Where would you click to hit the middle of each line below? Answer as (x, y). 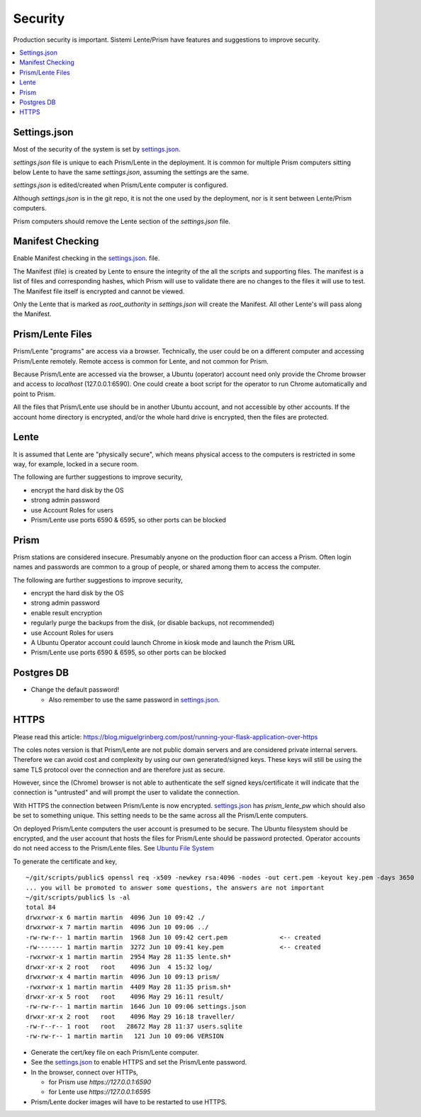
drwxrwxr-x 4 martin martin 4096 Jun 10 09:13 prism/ (123, 977)
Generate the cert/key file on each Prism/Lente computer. (115, 1052)
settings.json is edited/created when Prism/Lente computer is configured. (120, 185)
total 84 (41, 908)
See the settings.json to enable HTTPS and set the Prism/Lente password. (139, 1062)
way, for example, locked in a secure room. (76, 464)
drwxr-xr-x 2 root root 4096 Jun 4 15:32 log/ (119, 967)
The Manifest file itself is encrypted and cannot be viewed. (99, 291)
